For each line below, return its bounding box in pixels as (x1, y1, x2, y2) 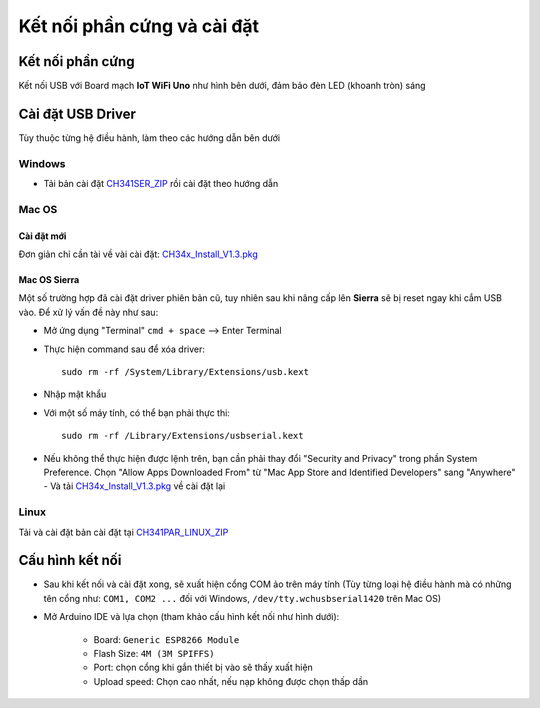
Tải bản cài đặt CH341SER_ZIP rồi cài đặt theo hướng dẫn (43, 178, 279, 190)
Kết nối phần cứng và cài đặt (18, 15, 260, 37)
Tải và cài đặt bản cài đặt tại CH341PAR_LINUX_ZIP (18, 526, 229, 538)
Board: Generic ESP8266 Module (93, 633, 240, 645)
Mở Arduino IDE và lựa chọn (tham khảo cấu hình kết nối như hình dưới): (43, 611, 340, 623)
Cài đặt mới (18, 230, 67, 242)
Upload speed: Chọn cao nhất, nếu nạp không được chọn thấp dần (93, 675, 369, 687)
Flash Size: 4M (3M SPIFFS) (93, 647, 215, 659)
